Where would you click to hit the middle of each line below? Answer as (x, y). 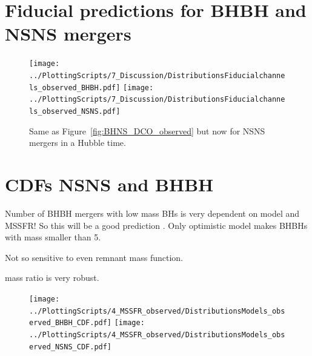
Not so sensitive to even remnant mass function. (94, 257)
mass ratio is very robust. (52, 278)
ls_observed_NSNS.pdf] (75, 111)
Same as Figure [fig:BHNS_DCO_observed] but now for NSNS (147, 130)
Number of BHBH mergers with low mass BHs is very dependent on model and (152, 213)
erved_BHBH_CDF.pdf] (71, 323)
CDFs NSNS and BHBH (109, 184)
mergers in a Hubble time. (78, 143)
